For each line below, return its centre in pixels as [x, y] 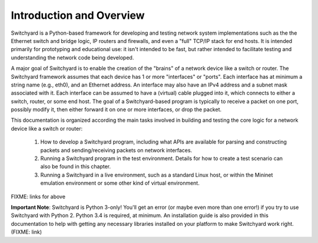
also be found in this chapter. [76, 167]
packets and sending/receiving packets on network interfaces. [116, 150]
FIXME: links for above [38, 197]
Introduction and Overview [78, 15]
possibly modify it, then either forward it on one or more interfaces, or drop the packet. [116, 109]
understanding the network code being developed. [72, 57]
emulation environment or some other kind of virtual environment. [120, 183]
